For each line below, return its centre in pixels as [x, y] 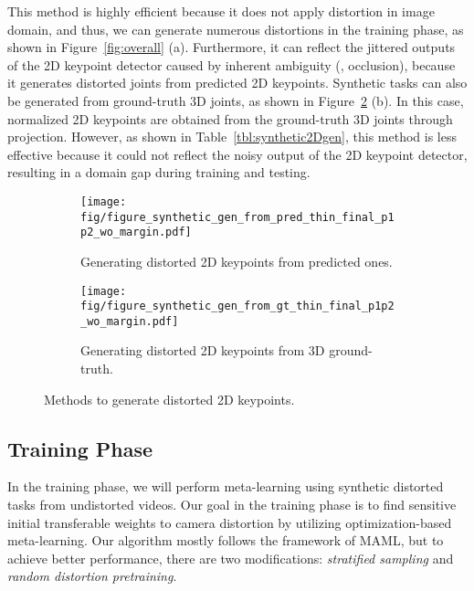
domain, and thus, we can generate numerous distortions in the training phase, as [236, 29]
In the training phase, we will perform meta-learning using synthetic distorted [226, 486]
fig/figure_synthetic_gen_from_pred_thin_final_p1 [237, 217]
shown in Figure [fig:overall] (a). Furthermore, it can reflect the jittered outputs [232, 47]
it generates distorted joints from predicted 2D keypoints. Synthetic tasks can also [237, 83]
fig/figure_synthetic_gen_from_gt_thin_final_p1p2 [237, 306]
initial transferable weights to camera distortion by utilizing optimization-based [230, 522]
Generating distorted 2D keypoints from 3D [203, 350]
